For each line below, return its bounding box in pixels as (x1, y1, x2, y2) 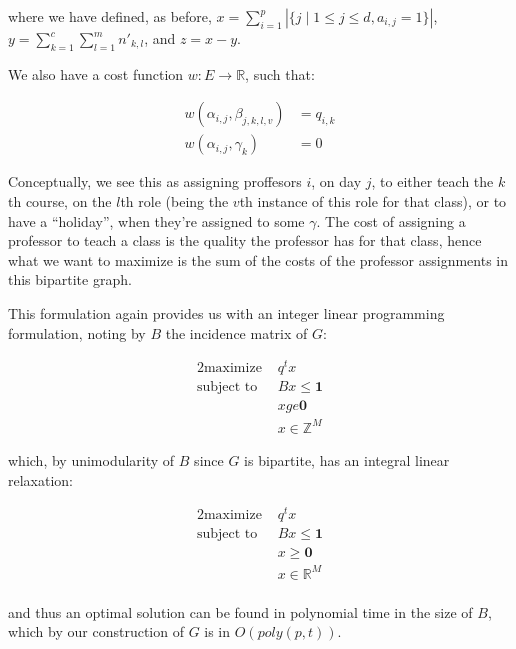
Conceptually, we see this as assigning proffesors (8, 171, 302, 192)
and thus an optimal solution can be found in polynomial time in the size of (8, 601, 473, 622)
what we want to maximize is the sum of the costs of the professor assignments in (8, 249, 509, 270)
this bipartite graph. (8, 269, 132, 290)
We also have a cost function (8, 63, 184, 84)
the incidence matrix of (165, 322, 308, 343)
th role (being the (120, 191, 229, 212)
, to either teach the (371, 171, 494, 192)
